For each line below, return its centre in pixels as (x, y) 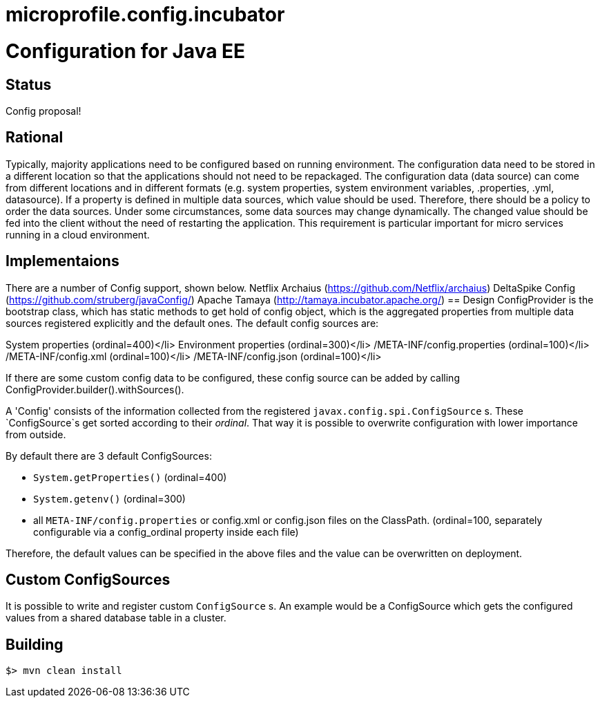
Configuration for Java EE (126, 51)
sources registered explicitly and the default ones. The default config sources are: (192, 323)
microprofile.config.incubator (145, 15)
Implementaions (62, 261)
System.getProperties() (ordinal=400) (130, 477)
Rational (35, 138)
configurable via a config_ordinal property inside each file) (166, 532)
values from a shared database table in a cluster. (116, 618)
